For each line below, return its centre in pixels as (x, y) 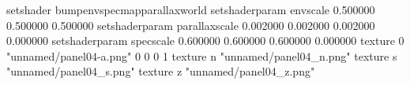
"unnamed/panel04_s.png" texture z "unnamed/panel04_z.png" (161, 71)
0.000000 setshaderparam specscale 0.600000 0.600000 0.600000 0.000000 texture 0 (205, 41)
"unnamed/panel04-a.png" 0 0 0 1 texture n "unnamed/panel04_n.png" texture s (202, 55)
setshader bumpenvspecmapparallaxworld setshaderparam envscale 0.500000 (191, 9)
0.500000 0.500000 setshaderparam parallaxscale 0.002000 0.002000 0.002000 (191, 25)
